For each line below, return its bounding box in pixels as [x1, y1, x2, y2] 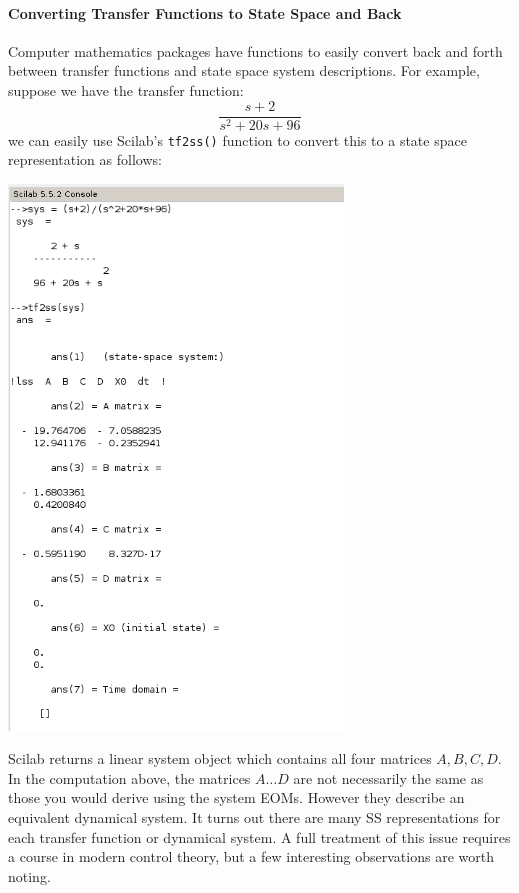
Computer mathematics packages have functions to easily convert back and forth [8, 40, 503, 61]
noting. [8, 865, 51, 886]
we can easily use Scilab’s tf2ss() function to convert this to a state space [8, 129, 467, 150]
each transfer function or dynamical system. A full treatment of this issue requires [8, 826, 511, 847]
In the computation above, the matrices [8, 767, 251, 788]
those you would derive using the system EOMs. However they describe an [8, 787, 465, 808]
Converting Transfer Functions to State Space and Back [8, 2, 402, 23]
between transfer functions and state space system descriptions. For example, [8, 60, 480, 81]
